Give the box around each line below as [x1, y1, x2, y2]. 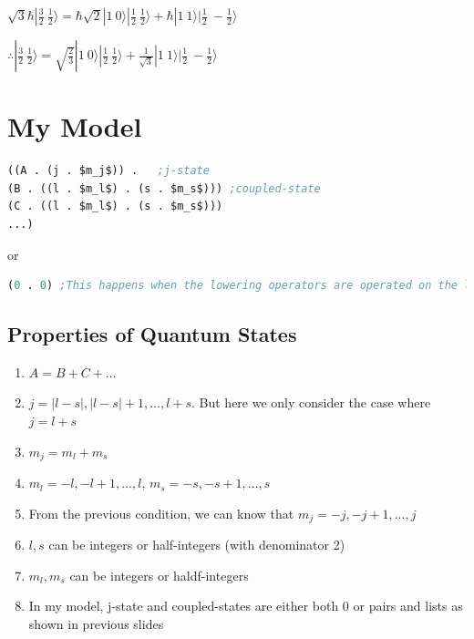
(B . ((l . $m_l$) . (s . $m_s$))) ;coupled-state [7, 181, 321, 195]
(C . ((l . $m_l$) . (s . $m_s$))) [7, 200, 223, 213]
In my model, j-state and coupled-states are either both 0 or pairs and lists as [28, 596, 463, 615]
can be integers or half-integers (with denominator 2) [48, 535, 345, 554]
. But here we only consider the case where [191, 393, 431, 412]
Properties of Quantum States [7, 320, 297, 348]
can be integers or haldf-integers [69, 565, 249, 584]
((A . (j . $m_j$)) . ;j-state [7, 164, 210, 178]
